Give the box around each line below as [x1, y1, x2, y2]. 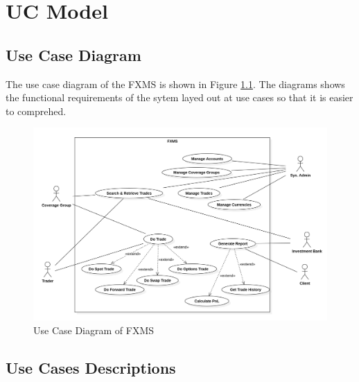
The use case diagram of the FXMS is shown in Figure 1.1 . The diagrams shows [6, 76, 345, 91]
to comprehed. [6, 103, 67, 118]
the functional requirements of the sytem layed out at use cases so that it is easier [6, 90, 353, 105]
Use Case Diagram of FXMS [33, 322, 155, 337]
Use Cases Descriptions [6, 356, 176, 378]
